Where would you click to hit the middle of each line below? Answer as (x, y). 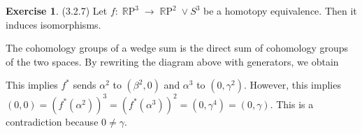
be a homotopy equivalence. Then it (280, 10)
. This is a (292, 104)
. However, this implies (292, 85)
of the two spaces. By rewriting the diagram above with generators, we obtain (172, 61)
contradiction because (52, 121)
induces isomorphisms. (53, 24)
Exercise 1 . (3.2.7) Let (57, 10)
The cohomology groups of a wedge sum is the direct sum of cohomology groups (177, 48)
